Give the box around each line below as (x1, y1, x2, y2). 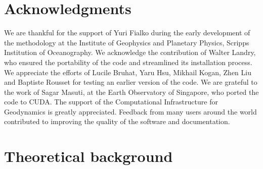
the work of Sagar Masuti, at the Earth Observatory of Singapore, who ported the (4, 86, 259, 97)
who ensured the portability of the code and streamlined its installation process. (4, 57, 252, 67)
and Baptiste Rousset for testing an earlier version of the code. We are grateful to (4, 77, 257, 87)
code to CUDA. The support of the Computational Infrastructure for (4, 96, 218, 107)
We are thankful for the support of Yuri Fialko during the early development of (4, 27, 250, 38)
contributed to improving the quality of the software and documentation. (4, 116, 230, 127)
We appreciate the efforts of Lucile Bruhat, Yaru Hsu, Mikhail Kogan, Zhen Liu (4, 67, 251, 77)
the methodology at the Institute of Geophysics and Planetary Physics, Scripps (4, 37, 249, 47)
